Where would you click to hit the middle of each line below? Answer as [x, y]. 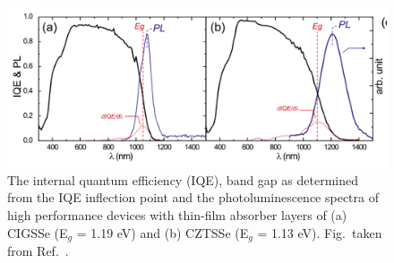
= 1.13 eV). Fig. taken [320, 232]
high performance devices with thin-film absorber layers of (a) [177, 215]
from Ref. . [38, 251]
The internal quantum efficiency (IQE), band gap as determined [183, 179]
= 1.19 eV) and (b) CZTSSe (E [163, 232]
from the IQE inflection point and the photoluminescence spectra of [193, 197]
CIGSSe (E [38, 232]
